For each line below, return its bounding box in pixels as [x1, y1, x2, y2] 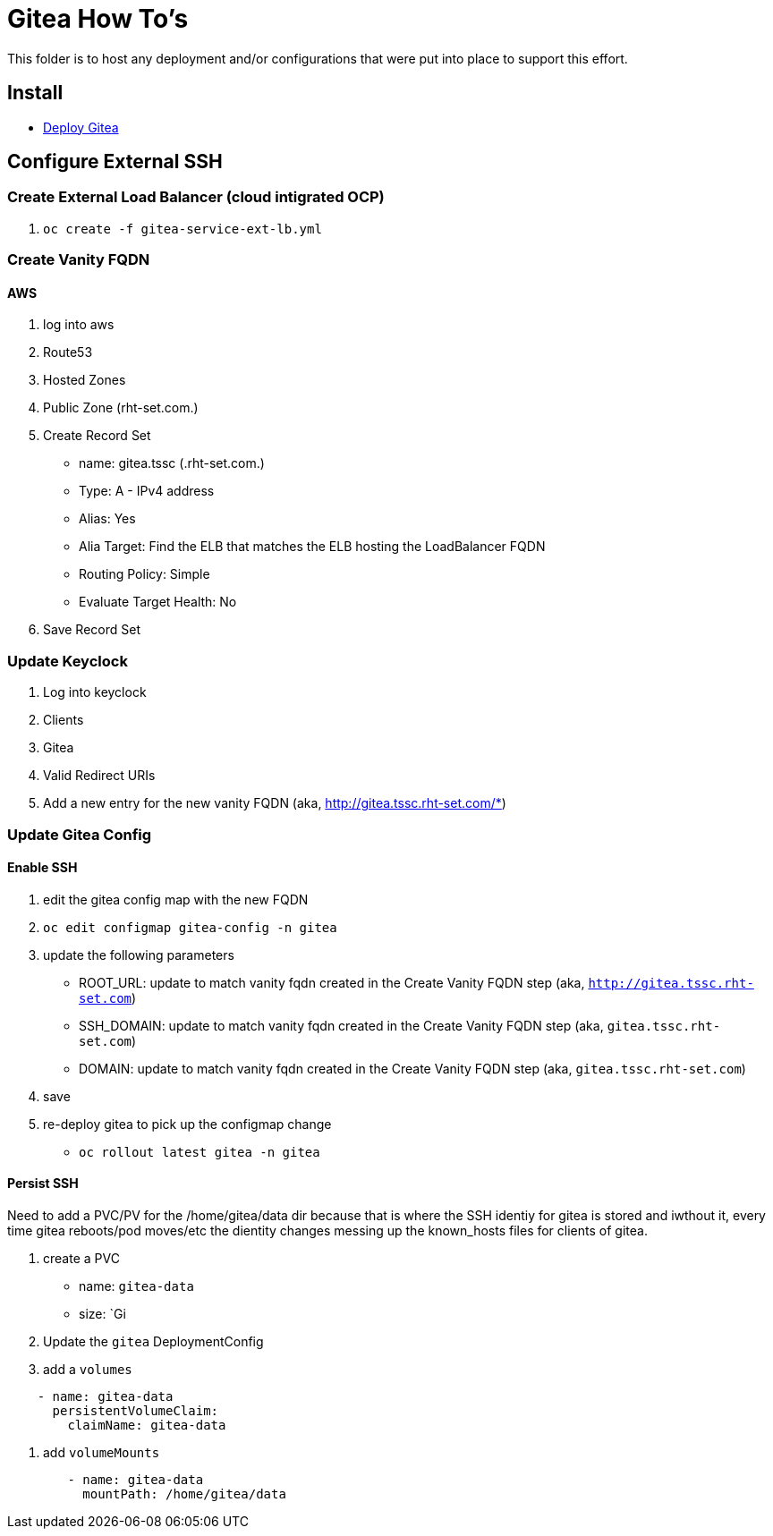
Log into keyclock [43, 684, 147, 700]
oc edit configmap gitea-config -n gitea [43, 920, 337, 935]
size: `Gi [79, 1305, 126, 1321]
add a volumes [43, 1361, 132, 1377]
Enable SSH [7, 860, 78, 876]
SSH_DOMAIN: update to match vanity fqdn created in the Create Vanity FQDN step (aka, [79, 1017, 604, 1033]
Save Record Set [43, 622, 140, 638]
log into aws [43, 317, 115, 333]
